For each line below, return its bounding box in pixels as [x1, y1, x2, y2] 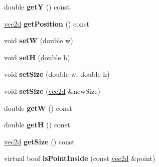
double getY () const [4, 2, 70, 12]
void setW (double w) [4, 35, 73, 46]
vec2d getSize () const [4, 136, 75, 146]
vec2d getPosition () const [4, 18, 89, 29]
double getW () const [4, 102, 72, 113]
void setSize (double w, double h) [4, 69, 110, 79]
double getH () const [4, 119, 70, 130]
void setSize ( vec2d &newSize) [4, 85, 100, 96]
